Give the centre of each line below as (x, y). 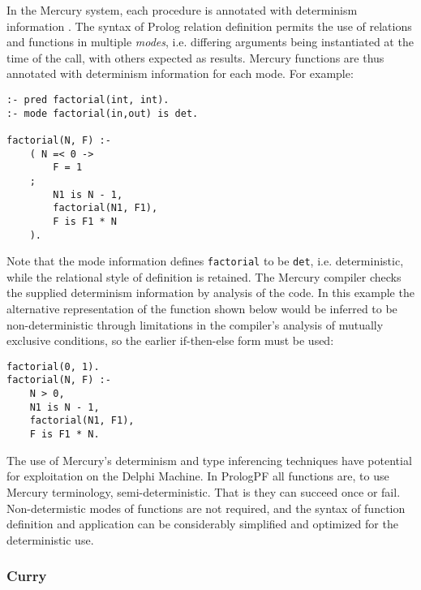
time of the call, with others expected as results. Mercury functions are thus (195, 57)
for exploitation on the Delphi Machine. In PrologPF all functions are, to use (198, 476)
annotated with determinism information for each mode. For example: (180, 73)
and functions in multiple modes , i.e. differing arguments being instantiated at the (210, 42)
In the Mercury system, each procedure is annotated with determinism (182, 10)
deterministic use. (50, 539)
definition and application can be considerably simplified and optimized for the (202, 524)
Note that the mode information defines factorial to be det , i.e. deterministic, (205, 261)
